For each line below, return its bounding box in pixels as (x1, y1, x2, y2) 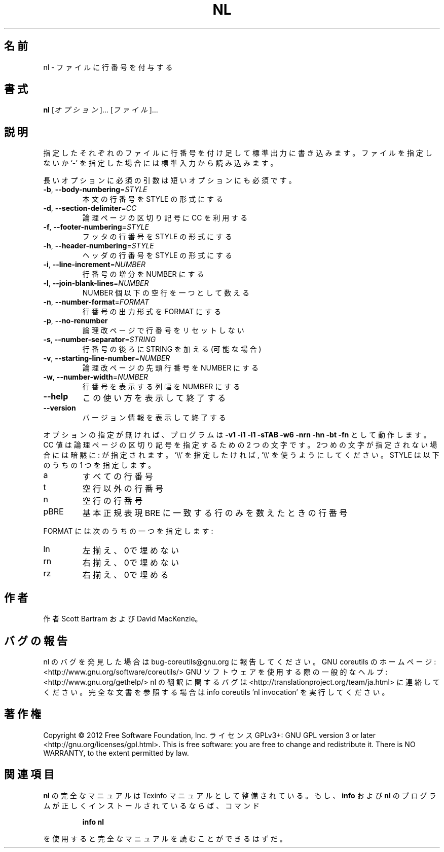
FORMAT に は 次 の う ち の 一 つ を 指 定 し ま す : (43, 527, 213, 536)
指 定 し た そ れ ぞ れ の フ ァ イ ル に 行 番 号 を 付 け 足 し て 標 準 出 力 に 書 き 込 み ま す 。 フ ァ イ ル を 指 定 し (43, 149, 432, 158)
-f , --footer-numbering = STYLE (43, 223, 149, 232)
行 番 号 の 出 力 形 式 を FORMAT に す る (82, 307, 221, 316)
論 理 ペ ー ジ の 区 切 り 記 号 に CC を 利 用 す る (82, 213, 248, 223)
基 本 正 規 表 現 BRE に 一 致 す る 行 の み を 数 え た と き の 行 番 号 (82, 508, 348, 518)
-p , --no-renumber (43, 316, 108, 325)
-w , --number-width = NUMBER (43, 373, 149, 382)
